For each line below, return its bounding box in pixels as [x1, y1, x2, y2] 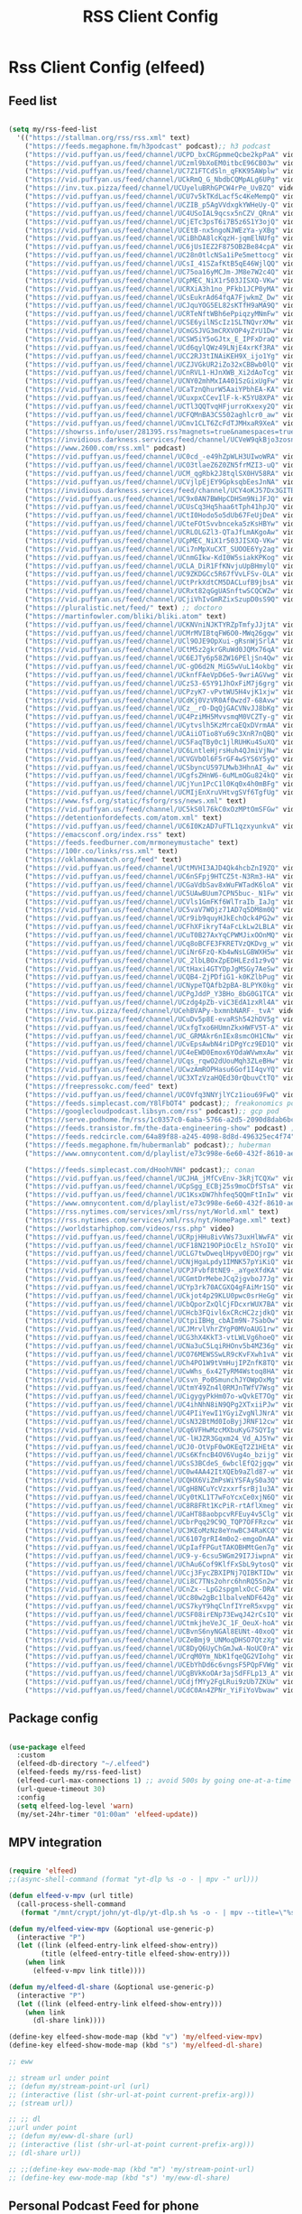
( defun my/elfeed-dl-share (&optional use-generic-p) [8, 1982, 215, 1992]
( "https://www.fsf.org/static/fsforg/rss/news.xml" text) [24, 796, 247, 805]
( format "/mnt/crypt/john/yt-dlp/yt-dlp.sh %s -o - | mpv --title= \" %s [20, 1908, 296, 1917]
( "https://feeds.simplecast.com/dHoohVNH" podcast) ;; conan [24, 1165, 255, 1175]
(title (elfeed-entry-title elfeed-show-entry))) [41, 1949, 231, 1958]
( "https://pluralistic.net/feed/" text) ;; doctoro [24, 603, 223, 612]
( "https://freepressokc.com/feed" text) [24, 1082, 178, 1091]
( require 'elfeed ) [8, 1866, 78, 1875]
